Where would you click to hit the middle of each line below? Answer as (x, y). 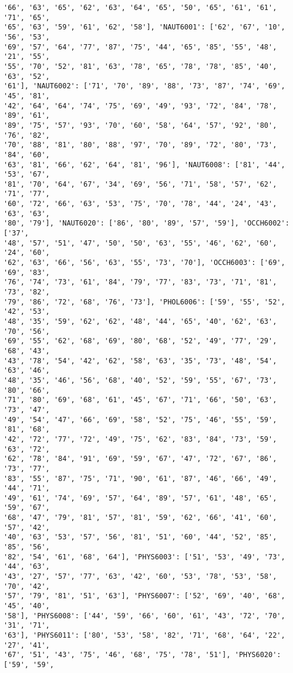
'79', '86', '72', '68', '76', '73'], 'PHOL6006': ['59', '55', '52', (144, 302)
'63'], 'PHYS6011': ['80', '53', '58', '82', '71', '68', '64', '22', (144, 635)
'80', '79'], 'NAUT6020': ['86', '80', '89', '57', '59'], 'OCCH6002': (146, 223)
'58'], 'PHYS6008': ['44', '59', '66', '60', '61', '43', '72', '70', (144, 616)
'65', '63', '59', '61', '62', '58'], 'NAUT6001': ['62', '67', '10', (144, 27)
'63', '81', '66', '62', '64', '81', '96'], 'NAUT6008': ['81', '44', (144, 165)
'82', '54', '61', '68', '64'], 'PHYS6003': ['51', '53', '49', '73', (144, 557)
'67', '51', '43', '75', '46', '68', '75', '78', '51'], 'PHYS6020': (142, 655)
